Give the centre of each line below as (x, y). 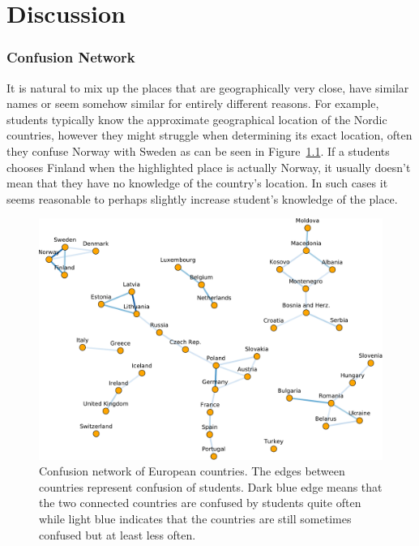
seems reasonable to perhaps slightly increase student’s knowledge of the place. (202, 198)
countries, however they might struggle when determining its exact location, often (209, 135)
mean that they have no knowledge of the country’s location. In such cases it (197, 183)
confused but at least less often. (118, 534)
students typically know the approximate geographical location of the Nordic (197, 119)
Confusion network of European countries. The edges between (192, 471)
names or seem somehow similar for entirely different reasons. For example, (193, 103)
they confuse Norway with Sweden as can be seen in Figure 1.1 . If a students (198, 150)
